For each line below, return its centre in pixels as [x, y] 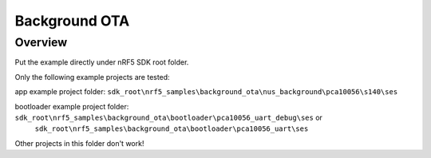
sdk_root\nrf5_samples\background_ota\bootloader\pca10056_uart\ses [172, 129]
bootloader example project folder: [72, 106]
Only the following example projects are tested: [93, 77]
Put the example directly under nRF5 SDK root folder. [102, 62]
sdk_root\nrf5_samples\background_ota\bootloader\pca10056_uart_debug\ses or [169, 117]
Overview [41, 42]
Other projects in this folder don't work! [79, 143]
